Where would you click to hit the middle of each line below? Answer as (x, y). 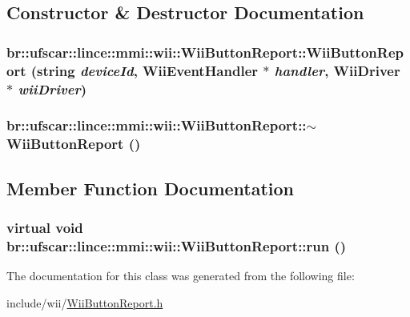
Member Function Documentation (151, 188)
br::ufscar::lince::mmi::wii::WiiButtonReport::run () (177, 245)
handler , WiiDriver (337, 70)
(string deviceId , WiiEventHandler (145, 70)
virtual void (45, 227)
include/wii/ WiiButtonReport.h (85, 302)
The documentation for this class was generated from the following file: (181, 276)
